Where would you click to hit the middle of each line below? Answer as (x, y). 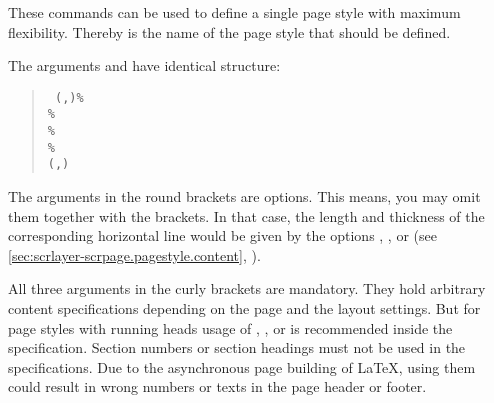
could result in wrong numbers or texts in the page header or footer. (217, 386)
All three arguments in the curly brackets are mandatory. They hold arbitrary (247, 288)
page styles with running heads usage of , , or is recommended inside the (230, 327)
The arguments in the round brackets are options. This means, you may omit (244, 196)
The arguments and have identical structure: (144, 65)
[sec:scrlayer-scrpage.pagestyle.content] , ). (134, 254)
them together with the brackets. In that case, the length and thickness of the (246, 215)
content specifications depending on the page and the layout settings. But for (244, 308)
